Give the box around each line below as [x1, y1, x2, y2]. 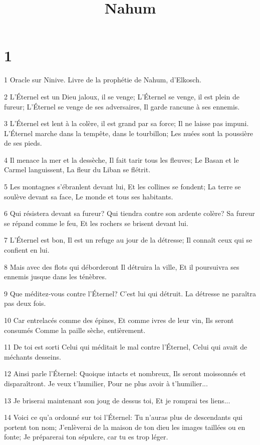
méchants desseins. [4, 351, 61, 362]
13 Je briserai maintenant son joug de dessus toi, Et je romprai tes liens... [4, 395, 230, 405]
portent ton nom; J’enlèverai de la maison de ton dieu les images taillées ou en [4, 421, 245, 432]
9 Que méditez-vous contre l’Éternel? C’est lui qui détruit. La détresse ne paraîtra [4, 288, 256, 298]
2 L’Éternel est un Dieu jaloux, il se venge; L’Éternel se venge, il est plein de [4, 91, 239, 101]
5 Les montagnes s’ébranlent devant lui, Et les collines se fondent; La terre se [4, 181, 241, 192]
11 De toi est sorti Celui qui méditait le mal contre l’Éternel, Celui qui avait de [4, 342, 247, 352]
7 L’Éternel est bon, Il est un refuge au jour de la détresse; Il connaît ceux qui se [4, 235, 252, 245]
